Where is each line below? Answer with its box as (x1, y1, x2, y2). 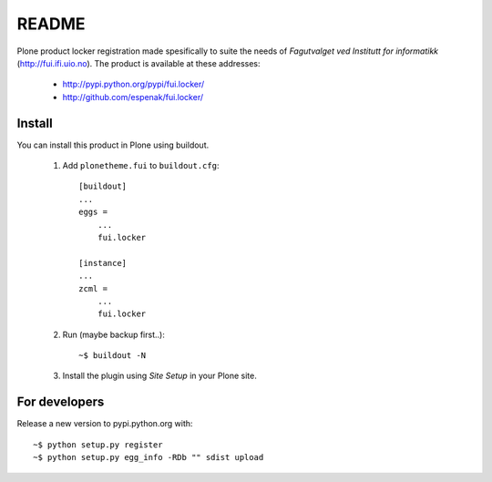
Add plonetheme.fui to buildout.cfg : (62, 160, 220, 171)
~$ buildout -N (78, 351, 147, 361)
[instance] (78, 258, 128, 268)
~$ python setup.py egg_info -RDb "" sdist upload (33, 452, 264, 463)
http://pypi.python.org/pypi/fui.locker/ (62, 78, 205, 90)
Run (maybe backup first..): (62, 329, 166, 340)
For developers (16, 395, 105, 410)
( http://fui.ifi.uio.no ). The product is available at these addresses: (16, 57, 261, 68)
